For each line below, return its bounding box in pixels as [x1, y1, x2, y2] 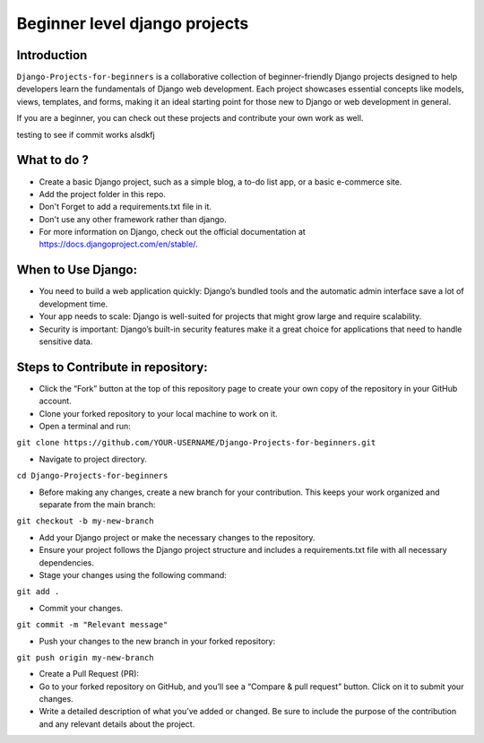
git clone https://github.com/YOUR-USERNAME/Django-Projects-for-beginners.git [16, 437, 376, 448]
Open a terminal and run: [39, 421, 132, 432]
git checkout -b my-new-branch [16, 516, 154, 526]
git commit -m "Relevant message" [16, 619, 169, 630]
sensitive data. [39, 336, 93, 347]
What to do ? [16, 152, 89, 168]
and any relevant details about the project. [39, 718, 195, 730]
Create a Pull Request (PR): [39, 669, 139, 679]
